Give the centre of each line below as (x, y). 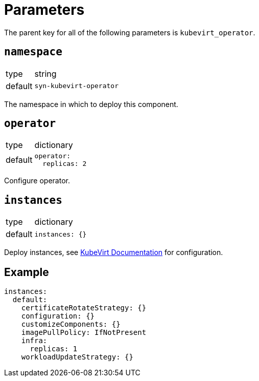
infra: (34, 341)
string (45, 73)
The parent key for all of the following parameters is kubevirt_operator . (130, 32)
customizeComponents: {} (71, 324)
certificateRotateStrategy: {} (84, 308)
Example (27, 272)
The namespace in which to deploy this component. (91, 104)
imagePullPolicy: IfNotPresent (84, 333)
